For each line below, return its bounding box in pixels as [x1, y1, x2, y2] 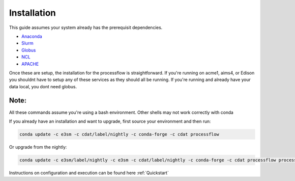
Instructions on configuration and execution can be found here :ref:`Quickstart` [9, 170, 169, 176]
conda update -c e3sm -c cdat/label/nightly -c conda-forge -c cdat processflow [19, 131, 219, 137]
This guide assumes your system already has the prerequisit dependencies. [9, 25, 163, 30]
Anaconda [21, 33, 42, 39]
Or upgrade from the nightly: [9, 144, 67, 150]
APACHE [21, 61, 39, 67]
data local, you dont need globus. [9, 83, 77, 89]
